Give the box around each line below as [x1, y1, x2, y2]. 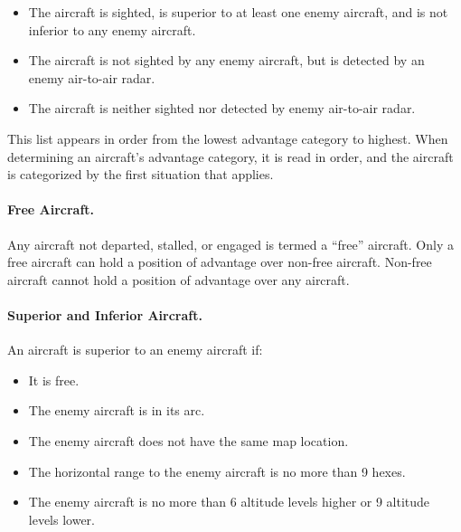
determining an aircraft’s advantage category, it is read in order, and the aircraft [7, 147, 454, 166]
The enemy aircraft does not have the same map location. [28, 431, 349, 450]
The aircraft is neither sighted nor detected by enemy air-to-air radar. [28, 99, 416, 118]
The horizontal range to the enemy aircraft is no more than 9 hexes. [28, 461, 406, 480]
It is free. [28, 370, 80, 389]
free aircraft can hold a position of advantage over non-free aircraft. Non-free [7, 252, 432, 271]
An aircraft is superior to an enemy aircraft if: [7, 340, 263, 359]
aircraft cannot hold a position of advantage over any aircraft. [7, 270, 350, 289]
